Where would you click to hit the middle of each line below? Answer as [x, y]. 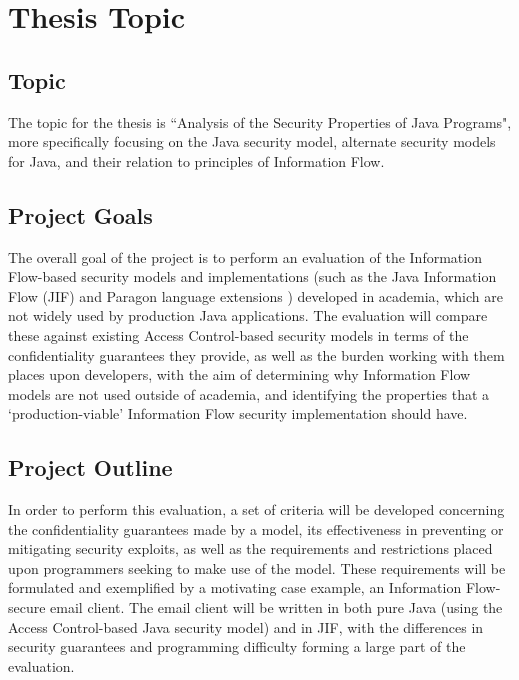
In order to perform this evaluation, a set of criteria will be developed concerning [256, 509]
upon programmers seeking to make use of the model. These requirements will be [257, 567]
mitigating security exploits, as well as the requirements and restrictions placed [250, 548]
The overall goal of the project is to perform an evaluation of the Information [245, 256]
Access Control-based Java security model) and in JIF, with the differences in [246, 626]
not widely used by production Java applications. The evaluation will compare [248, 315]
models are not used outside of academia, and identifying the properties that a [249, 393]
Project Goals [80, 214]
